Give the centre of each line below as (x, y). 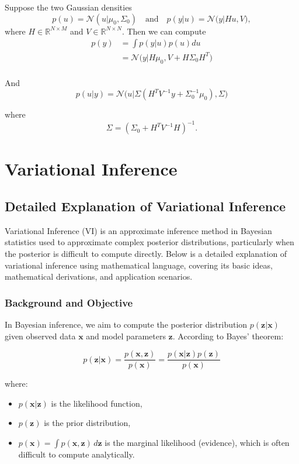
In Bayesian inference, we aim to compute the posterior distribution (126, 324)
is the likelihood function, (97, 403)
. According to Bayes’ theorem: (228, 336)
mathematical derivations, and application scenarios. (99, 276)
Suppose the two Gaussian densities (68, 7)
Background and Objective (69, 302)
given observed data (40, 336)
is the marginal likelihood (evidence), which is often (197, 443)
